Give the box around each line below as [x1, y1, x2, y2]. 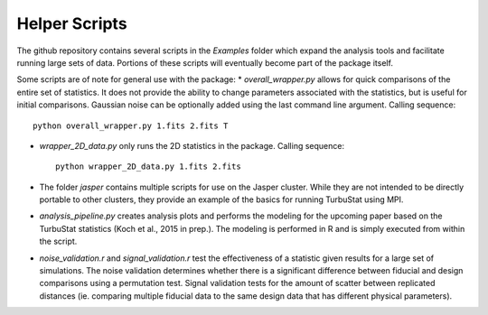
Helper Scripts [16, 14, 127, 33]
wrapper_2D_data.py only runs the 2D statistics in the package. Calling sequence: [39, 140, 345, 151]
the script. [39, 236, 78, 247]
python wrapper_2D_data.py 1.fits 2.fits [55, 162, 241, 171]
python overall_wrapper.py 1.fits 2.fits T [33, 120, 229, 131]
